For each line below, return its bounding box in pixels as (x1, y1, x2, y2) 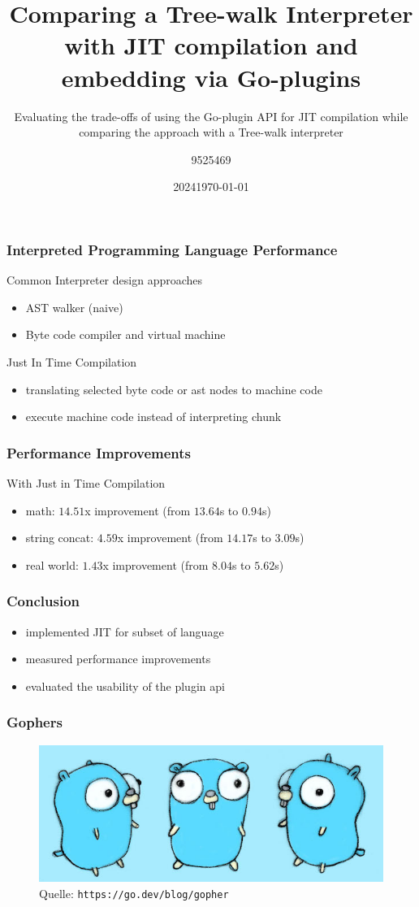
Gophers (6, 712, 63, 732)
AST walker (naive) (25, 298, 123, 315)
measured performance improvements (25, 650, 211, 667)
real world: (25, 556, 79, 573)
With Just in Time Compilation (6, 474, 166, 491)
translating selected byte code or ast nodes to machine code (25, 380, 322, 397)
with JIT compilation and (64, 28, 358, 62)
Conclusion (6, 591, 80, 611)
